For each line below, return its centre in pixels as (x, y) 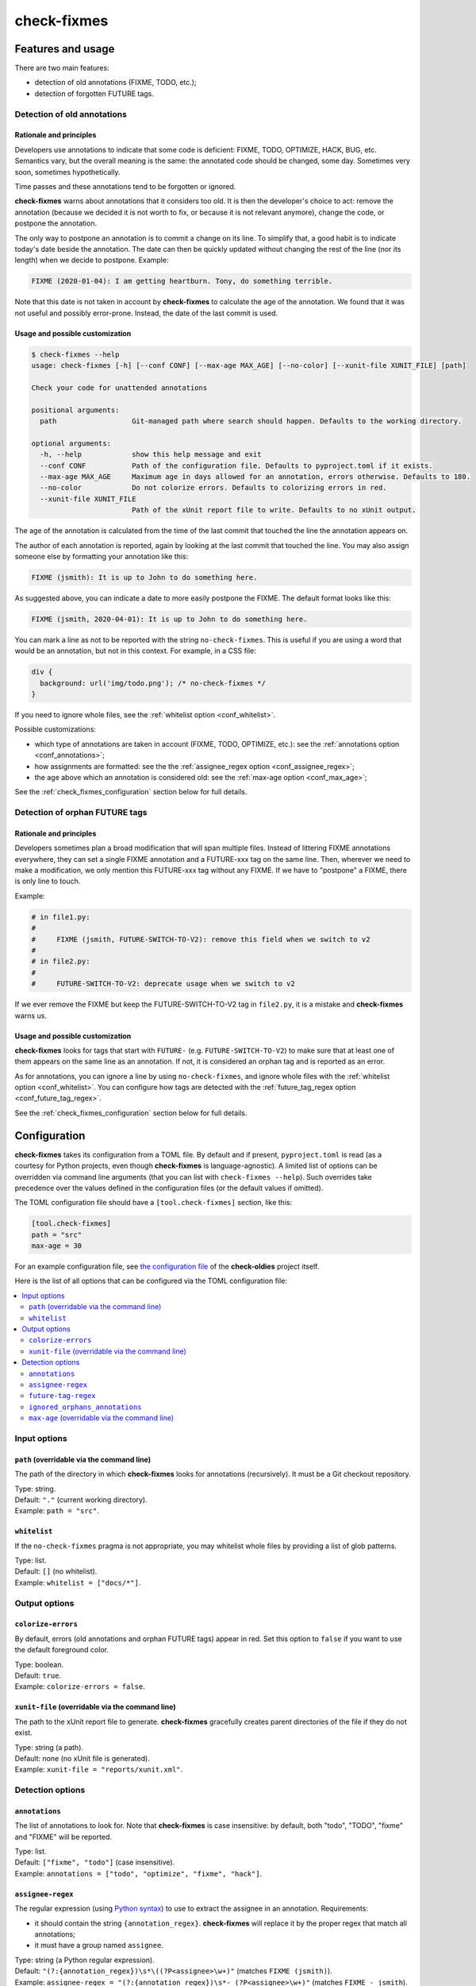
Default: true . (38, 1675)
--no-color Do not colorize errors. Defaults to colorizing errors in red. (214, 488)
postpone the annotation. (56, 223)
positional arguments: (75, 410)
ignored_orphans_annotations (85, 1407)
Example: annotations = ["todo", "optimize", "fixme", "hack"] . (138, 1873)
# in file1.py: (61, 917)
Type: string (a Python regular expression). (84, 1960)
